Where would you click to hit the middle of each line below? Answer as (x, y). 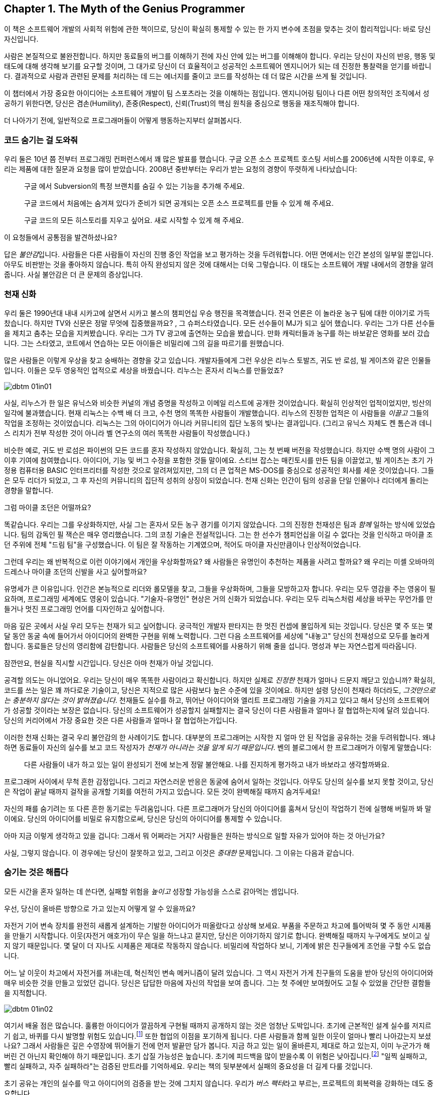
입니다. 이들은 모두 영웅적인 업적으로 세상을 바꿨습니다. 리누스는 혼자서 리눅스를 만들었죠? (144, 370)
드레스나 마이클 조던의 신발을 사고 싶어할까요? (76, 571)
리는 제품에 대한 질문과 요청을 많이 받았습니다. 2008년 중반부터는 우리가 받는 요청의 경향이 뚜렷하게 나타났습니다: (181, 169)
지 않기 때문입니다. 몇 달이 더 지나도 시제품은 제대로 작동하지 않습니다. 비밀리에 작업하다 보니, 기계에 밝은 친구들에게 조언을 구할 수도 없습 (217, 945)
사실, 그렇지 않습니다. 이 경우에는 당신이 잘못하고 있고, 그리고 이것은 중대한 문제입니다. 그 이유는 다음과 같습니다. (179, 853)
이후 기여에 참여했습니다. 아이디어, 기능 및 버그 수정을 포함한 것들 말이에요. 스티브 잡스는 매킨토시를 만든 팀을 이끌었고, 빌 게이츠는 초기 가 (218, 460)
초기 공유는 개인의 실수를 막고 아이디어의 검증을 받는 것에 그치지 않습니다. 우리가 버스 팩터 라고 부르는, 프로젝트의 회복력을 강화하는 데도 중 (219, 1083)
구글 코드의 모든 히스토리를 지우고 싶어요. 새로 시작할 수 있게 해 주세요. (134, 220)
